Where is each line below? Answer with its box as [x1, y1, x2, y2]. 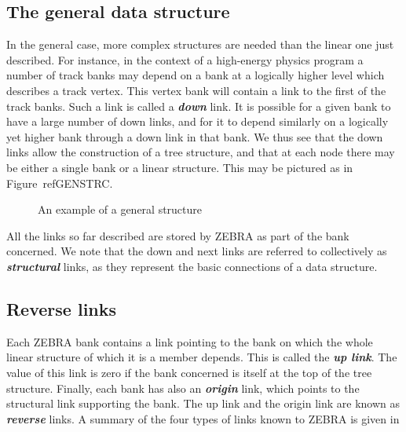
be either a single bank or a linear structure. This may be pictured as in [6, 159, 353, 175]
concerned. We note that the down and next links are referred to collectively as [6, 243, 387, 259]
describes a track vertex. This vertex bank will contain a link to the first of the [6, 82, 386, 98]
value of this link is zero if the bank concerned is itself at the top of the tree [6, 364, 372, 380]
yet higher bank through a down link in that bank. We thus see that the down [6, 128, 383, 145]
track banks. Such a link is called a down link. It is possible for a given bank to [6, 97, 391, 114]
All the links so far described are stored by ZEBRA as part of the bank [6, 227, 349, 243]
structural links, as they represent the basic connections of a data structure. [6, 258, 378, 274]
